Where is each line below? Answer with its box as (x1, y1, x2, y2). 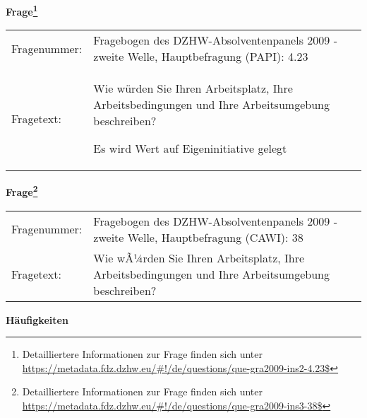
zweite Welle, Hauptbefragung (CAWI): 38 (93, 228, 303, 245)
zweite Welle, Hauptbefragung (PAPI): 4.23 (93, 48, 308, 65)
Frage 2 (6, 182, 38, 199)
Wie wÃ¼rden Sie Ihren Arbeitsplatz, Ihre (93, 249, 305, 266)
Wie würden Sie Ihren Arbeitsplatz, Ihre (93, 80, 293, 97)
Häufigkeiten (6, 312, 68, 327)
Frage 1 (6, 2, 38, 18)
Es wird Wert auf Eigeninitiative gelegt (93, 140, 287, 157)
